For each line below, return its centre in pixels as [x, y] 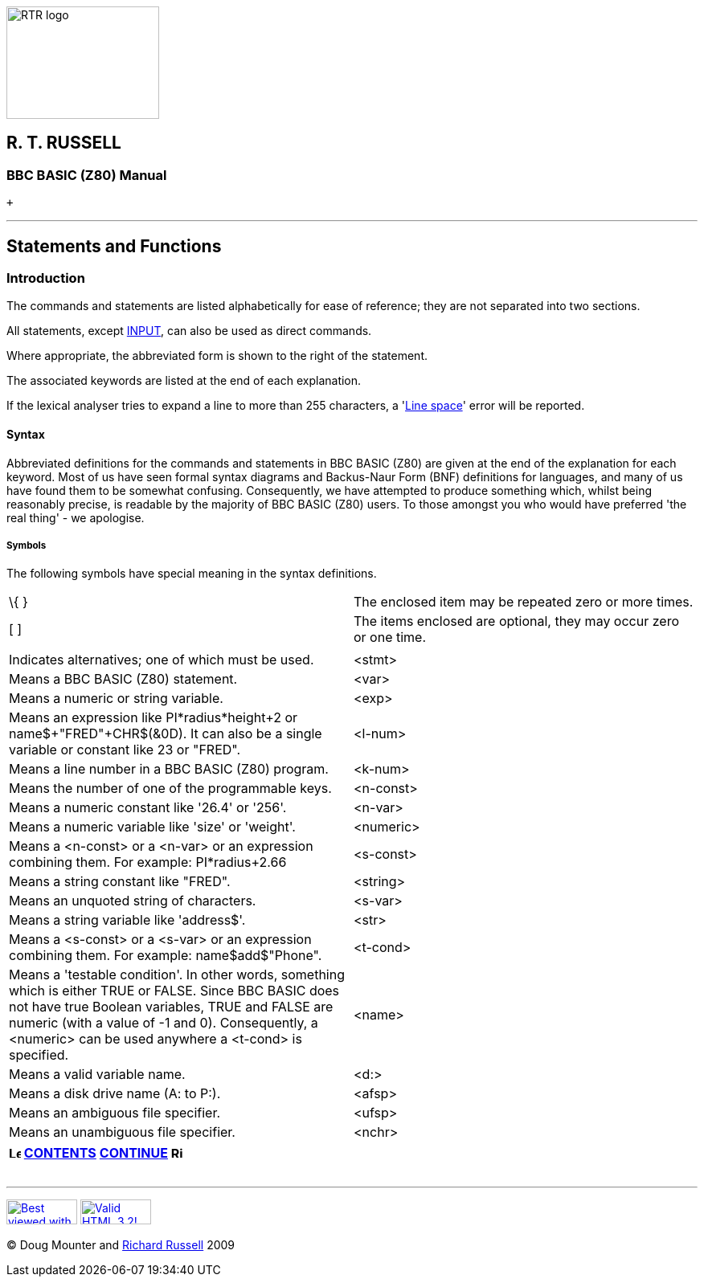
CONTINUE [133, 1153]
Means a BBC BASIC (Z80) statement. [123, 679]
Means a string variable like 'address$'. [127, 920]
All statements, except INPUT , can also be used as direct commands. [189, 331]
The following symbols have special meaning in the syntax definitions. [192, 574]
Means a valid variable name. [97, 1075]
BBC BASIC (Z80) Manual [87, 175]
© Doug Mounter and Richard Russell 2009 [121, 1244]
